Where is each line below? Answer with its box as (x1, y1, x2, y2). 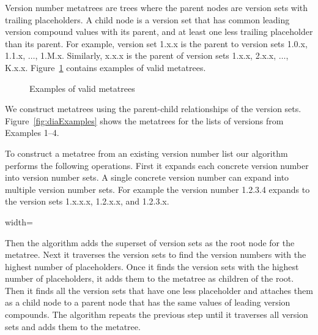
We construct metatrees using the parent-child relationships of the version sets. (5, 102, 301, 115)
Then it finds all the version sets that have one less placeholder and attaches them (5, 284, 313, 296)
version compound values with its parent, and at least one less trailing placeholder (5, 25, 313, 38)
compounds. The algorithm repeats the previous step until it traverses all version (5, 308, 308, 321)
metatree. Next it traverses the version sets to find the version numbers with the (5, 248, 306, 261)
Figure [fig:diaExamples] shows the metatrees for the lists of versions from (5, 114, 284, 127)
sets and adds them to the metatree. (5, 320, 141, 333)
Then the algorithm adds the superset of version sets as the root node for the (5, 236, 295, 249)
